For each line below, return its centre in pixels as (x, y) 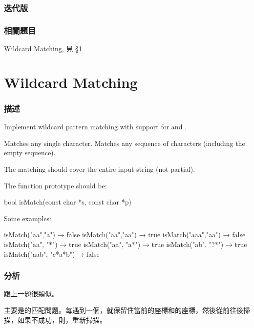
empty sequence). (30, 153)
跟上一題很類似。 (31, 294)
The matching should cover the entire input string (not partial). (100, 169)
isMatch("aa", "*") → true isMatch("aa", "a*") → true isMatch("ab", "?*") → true (126, 244)
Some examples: (28, 218)
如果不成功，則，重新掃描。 (62, 319)
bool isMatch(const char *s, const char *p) (68, 202)
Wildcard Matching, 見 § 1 (43, 49)
